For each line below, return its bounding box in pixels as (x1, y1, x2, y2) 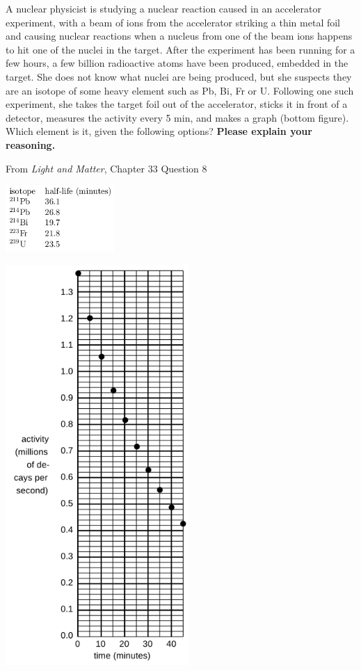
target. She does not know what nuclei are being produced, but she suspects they (6, 69, 352, 83)
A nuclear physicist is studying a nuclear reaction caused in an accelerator (6, 1, 322, 15)
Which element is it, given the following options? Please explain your (6, 124, 312, 138)
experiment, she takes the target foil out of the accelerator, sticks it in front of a (6, 97, 348, 111)
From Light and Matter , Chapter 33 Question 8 (6, 161, 207, 175)
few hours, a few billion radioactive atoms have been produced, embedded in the (6, 56, 348, 70)
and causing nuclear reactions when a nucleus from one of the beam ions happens (6, 29, 353, 43)
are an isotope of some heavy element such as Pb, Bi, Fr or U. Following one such (6, 83, 354, 97)
